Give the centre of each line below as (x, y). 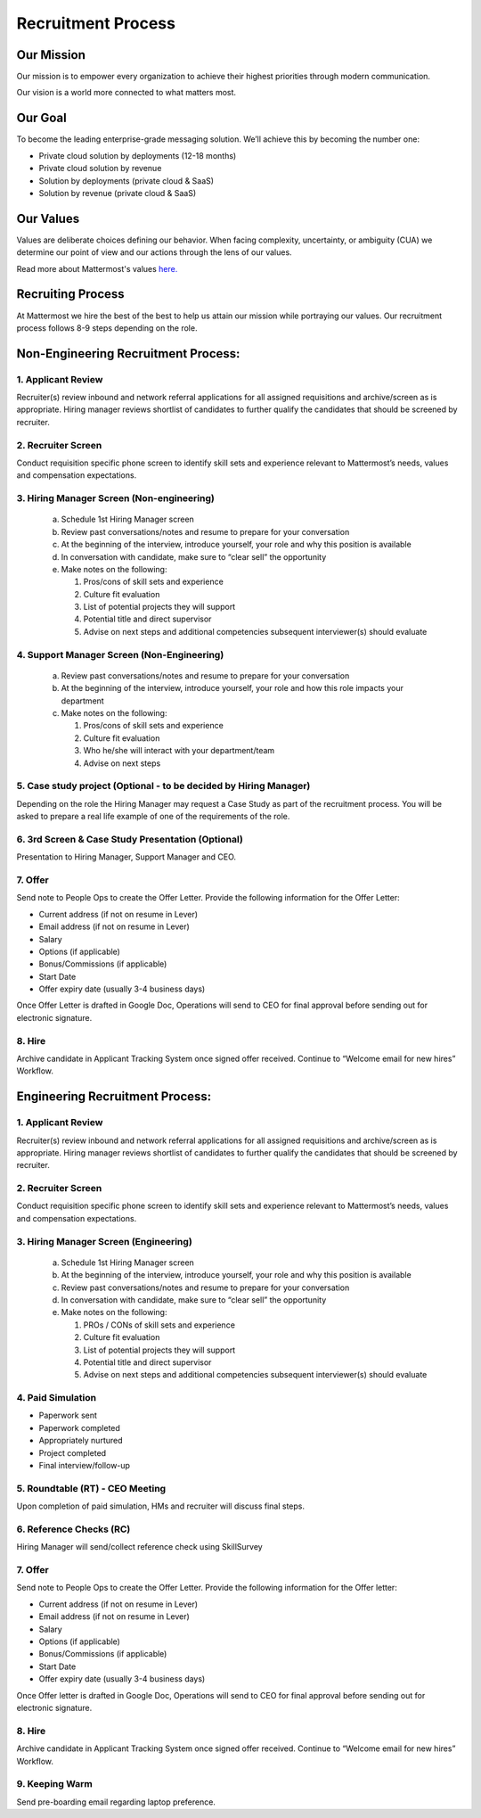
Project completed (73, 1452)
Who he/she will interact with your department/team (179, 751)
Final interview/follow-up (85, 1466)
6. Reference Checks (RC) (73, 1529)
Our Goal (41, 118)
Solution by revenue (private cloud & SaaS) (118, 193)
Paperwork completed (79, 1427)
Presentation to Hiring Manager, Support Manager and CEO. (126, 857)
